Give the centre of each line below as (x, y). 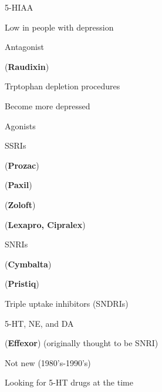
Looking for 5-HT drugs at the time (69, 382)
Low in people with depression (59, 27)
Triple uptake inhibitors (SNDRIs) (67, 303)
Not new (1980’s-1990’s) (48, 362)
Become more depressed (48, 105)
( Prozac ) (22, 165)
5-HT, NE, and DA (39, 323)
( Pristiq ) (22, 284)
